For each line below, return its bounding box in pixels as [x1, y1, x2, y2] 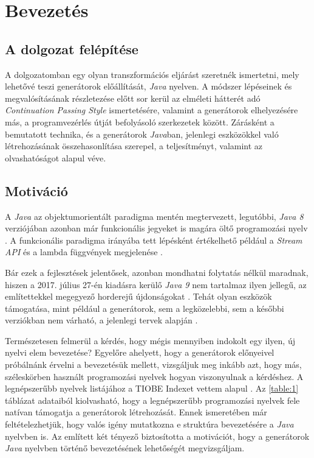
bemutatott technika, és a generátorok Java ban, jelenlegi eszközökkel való [5, 127, 279, 140]
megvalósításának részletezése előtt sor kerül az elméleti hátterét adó [5, 91, 261, 104]
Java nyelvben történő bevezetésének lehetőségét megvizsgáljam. [5, 442, 245, 454]
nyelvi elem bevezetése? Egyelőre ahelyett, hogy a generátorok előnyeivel [5, 346, 275, 359]
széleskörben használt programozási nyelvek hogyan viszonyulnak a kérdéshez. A [5, 370, 304, 382]
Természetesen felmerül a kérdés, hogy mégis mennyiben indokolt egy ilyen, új [5, 334, 295, 347]
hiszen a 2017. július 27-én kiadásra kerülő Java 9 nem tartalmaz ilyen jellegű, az [5, 278, 307, 291]
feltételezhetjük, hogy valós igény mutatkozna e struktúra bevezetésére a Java [5, 418, 294, 431]
